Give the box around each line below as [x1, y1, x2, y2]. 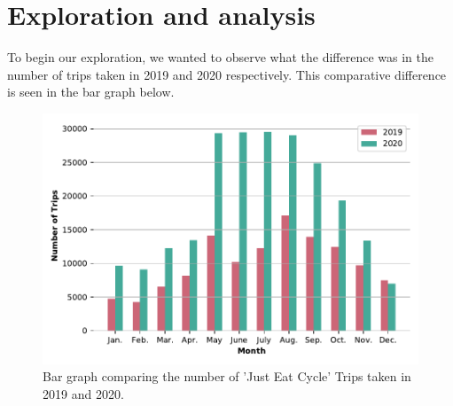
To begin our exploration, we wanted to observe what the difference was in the [7, 48, 433, 66]
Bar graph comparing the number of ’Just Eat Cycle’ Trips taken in [43, 367, 411, 386]
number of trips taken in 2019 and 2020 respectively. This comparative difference [7, 65, 447, 83]
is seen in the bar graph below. [7, 82, 175, 101]
